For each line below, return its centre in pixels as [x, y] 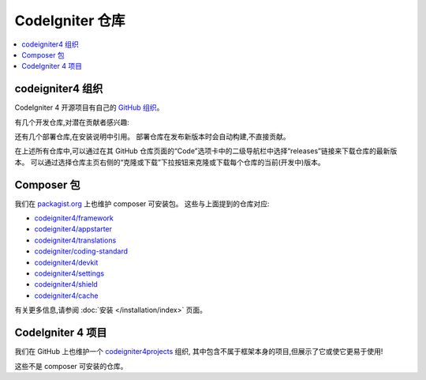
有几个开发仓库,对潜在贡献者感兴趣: [72, 122]
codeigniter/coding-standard [81, 251]
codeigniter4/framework [74, 218]
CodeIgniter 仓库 [70, 21]
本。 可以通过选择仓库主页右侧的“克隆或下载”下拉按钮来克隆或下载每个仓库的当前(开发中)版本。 [170, 162]
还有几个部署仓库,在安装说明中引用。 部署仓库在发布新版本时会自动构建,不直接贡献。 [153, 137]
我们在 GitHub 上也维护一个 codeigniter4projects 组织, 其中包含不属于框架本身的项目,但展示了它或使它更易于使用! [199, 352]
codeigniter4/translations [75, 240]
